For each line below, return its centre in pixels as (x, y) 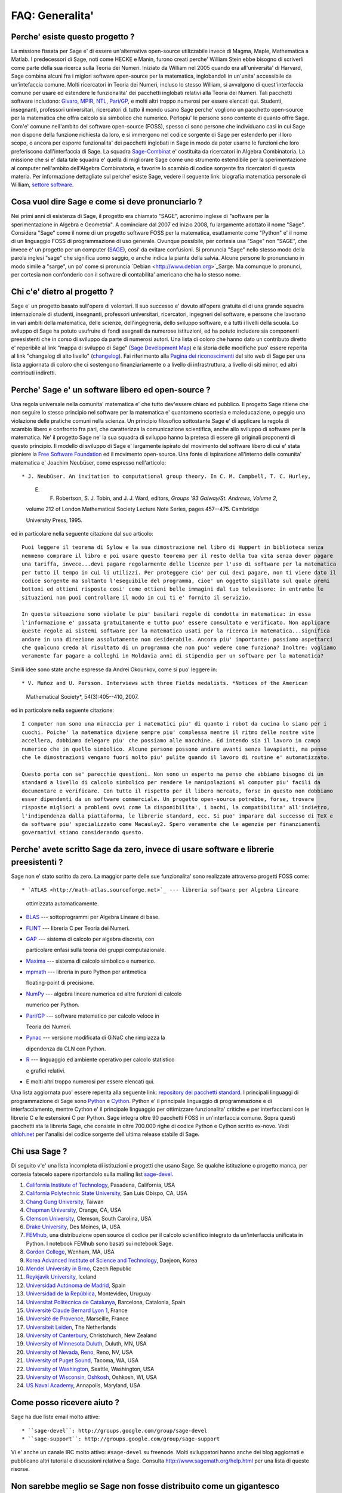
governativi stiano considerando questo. (83, 832)
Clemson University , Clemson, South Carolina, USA (89, 1218)
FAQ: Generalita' (53, 16)
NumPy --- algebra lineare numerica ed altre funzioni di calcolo (104, 994)
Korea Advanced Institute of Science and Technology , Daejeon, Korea (112, 1260)
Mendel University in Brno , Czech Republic (78, 1268)
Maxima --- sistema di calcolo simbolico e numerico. (91, 961)
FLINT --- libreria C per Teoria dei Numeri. (78, 928)
